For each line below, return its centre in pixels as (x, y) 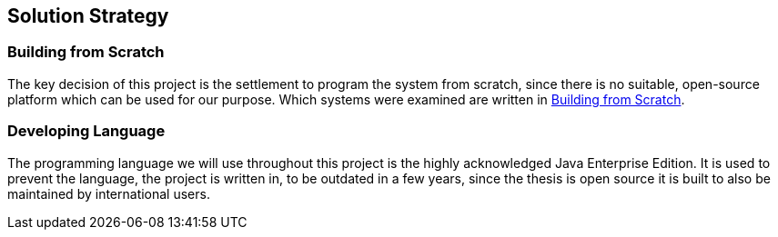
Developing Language (86, 131)
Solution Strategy (88, 16)
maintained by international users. (109, 193)
